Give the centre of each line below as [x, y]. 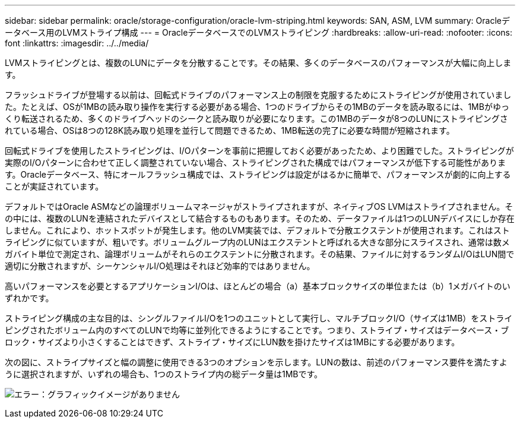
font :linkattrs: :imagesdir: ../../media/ [77, 43]
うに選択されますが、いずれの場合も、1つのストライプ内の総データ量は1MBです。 [164, 374]
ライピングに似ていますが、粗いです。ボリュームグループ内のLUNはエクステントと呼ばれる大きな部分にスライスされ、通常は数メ [257, 242]
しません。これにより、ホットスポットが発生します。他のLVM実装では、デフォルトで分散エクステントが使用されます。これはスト [257, 230]
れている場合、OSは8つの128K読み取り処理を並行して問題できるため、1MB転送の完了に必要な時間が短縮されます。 [230, 130]
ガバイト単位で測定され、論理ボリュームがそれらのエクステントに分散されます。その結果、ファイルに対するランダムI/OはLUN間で [260, 254]
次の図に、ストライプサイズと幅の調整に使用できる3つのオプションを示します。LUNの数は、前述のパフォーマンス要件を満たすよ [256, 362]
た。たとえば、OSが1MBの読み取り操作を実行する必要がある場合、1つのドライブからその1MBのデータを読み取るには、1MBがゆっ [257, 107]
